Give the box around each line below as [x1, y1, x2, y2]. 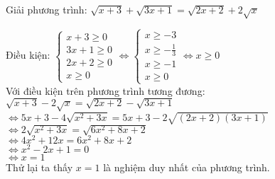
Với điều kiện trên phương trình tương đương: [6, 83, 205, 98]
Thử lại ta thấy [6, 160, 73, 175]
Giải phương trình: [6, 2, 87, 16]
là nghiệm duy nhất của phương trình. [103, 160, 270, 175]
